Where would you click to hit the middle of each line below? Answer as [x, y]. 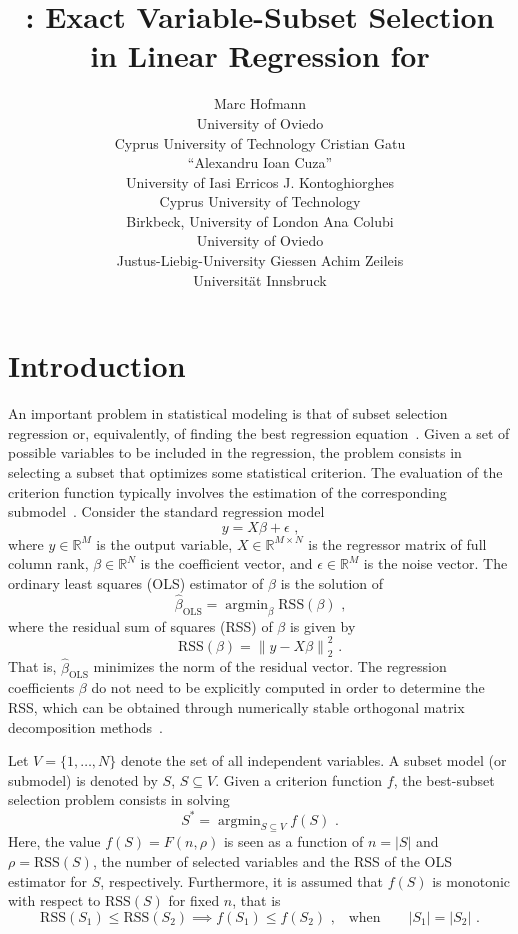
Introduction [97, 365]
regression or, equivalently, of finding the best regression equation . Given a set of [259, 432]
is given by [322, 625]
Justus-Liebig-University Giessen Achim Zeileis [260, 260]
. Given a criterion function [299, 779]
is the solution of [332, 582]
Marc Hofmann [260, 103]
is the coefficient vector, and [226, 563]
